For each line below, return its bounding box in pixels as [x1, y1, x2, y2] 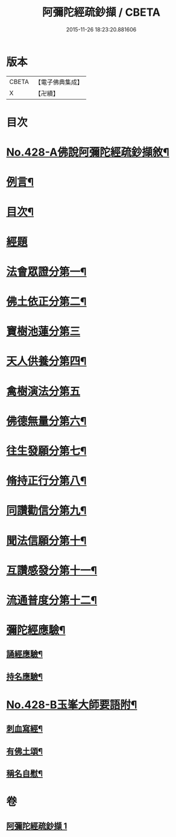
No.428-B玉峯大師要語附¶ [6, 698, 137, 712]
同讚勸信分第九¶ [6, 504, 87, 518]
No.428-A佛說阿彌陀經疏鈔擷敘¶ [6, 145, 170, 159]
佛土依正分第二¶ [6, 295, 87, 308]
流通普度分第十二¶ [6, 593, 98, 607]
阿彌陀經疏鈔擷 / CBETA [42, 5, 161, 19]
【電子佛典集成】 [34, 78, 83, 86]
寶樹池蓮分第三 [6, 325, 81, 339]
